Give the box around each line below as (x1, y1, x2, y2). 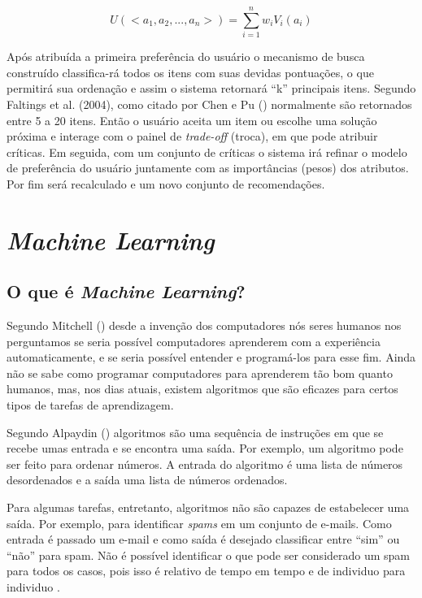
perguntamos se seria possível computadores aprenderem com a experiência (7, 332, 381, 349)
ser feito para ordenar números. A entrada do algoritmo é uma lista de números (7, 455, 403, 472)
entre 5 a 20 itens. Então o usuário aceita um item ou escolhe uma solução (7, 111, 377, 128)
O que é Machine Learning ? (7, 279, 246, 304)
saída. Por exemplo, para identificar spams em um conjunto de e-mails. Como (7, 514, 392, 531)
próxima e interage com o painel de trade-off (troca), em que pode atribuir (7, 128, 378, 145)
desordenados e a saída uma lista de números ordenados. (7, 471, 288, 488)
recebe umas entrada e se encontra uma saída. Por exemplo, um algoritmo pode (7, 440, 403, 457)
